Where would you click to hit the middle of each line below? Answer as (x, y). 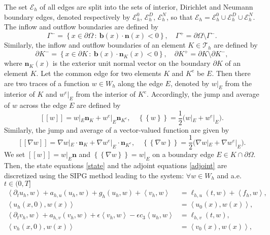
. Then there (231, 73)
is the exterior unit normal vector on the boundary (131, 63)
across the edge (43, 105)
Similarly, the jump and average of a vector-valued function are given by (117, 129)
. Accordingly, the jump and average (203, 94)
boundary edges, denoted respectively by (67, 16)
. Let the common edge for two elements (99, 73)
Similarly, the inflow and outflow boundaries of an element (95, 45)
